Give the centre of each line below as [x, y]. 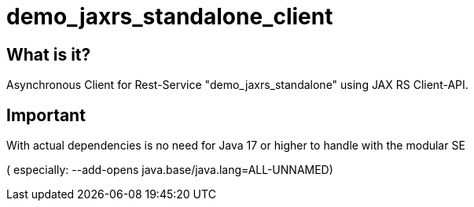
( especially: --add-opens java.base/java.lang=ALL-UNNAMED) [170, 170]
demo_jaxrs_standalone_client [170, 17]
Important [46, 115]
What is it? [49, 54]
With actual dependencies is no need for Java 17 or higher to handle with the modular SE [236, 146]
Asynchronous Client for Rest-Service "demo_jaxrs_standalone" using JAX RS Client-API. [237, 85]
